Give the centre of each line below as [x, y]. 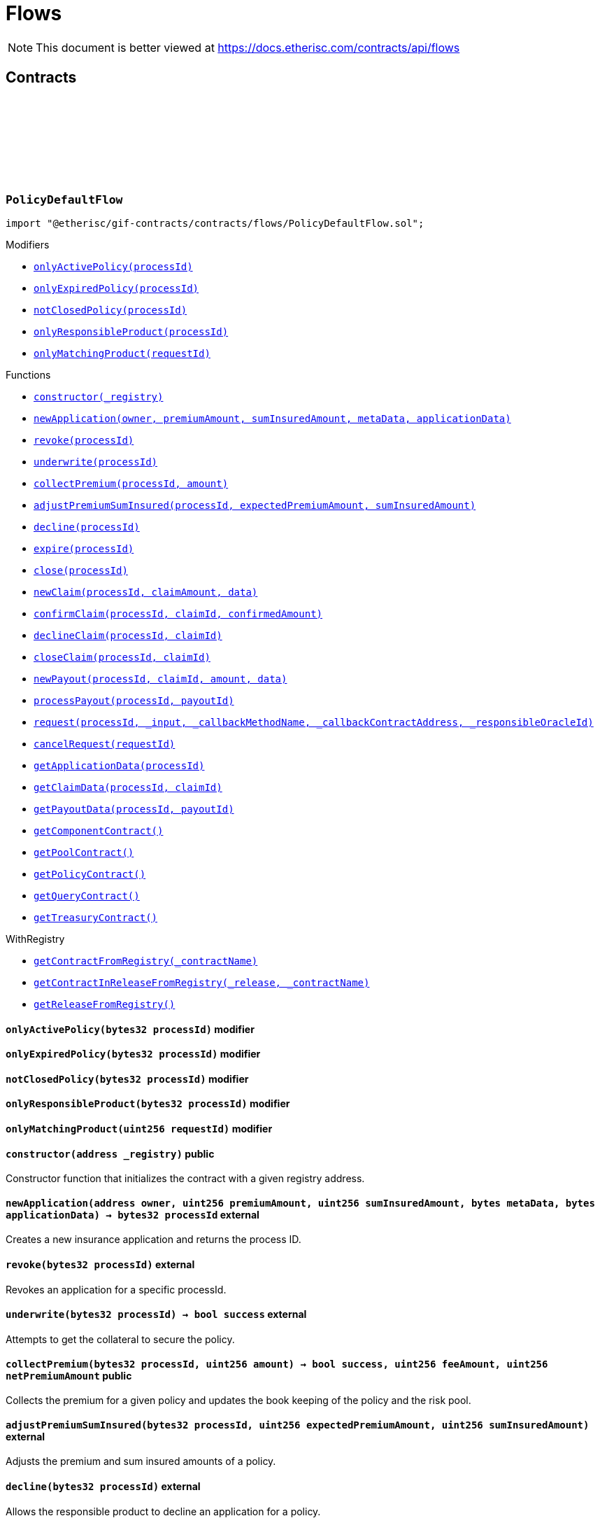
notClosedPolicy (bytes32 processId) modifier [127, 1079]
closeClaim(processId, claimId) [122, 657]
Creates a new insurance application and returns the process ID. [153, 1240]
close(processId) [81, 570]
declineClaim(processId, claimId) [128, 635]
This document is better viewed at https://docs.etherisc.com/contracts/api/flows [248, 47]
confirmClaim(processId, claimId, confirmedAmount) [178, 613]
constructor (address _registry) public [110, 1153]
